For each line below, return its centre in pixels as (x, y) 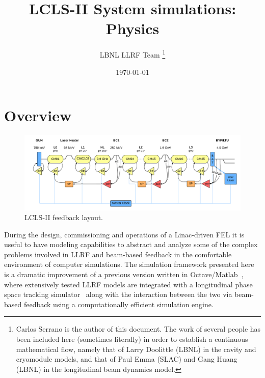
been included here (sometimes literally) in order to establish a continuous (132, 339)
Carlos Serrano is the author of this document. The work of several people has (138, 329)
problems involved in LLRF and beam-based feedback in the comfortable (118, 254)
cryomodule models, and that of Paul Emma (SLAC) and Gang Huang (127, 359)
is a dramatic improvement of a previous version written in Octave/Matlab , (124, 274)
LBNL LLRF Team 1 (132, 54)
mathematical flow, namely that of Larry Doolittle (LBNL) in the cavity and (136, 349)
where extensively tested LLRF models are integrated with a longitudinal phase (128, 284)
